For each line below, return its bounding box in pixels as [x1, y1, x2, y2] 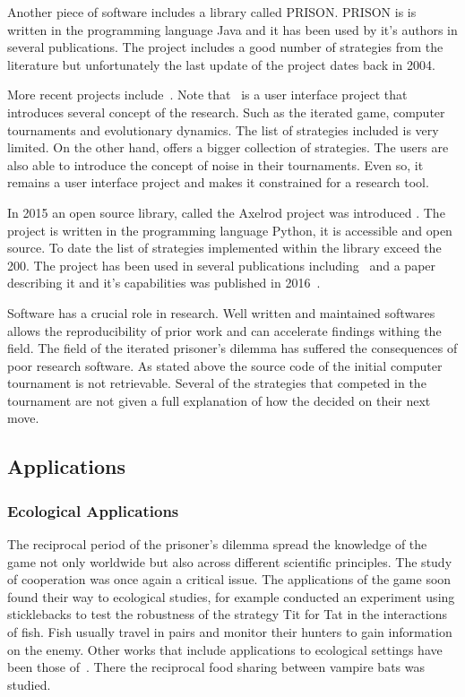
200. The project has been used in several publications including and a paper [7, 255, 436, 274]
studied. [7, 675, 51, 693]
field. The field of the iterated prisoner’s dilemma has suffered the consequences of [7, 339, 458, 357]
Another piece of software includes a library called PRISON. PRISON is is [7, 3, 417, 21]
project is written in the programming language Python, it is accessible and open [7, 220, 452, 239]
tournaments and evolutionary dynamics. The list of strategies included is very [7, 120, 439, 139]
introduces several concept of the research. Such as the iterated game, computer [7, 102, 445, 121]
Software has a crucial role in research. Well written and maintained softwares [7, 303, 435, 322]
